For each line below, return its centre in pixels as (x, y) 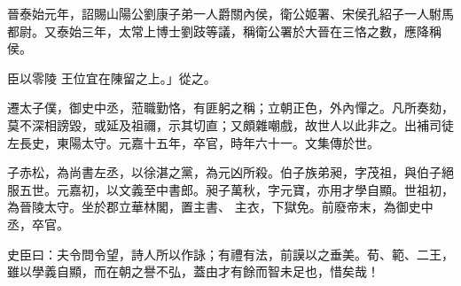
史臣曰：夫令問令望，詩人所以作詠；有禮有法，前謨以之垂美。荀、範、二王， (230, 254)
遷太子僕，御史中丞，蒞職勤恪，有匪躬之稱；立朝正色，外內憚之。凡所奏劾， (230, 108)
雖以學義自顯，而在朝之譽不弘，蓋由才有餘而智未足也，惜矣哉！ (193, 271)
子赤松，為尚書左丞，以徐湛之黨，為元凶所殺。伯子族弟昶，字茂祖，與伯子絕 (230, 172)
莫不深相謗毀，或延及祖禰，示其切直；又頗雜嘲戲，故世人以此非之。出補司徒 (230, 124)
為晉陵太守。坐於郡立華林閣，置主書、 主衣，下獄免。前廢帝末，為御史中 (220, 207)
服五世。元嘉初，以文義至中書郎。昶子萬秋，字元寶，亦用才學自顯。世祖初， (230, 189)
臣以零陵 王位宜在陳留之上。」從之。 (112, 77)
